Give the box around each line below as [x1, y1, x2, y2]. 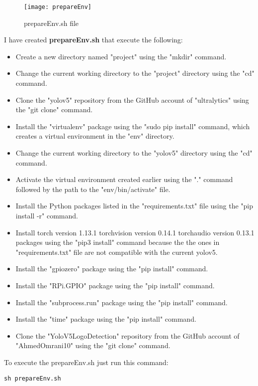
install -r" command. [15, 210, 78, 220]
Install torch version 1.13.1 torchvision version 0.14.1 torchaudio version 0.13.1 [15, 227, 255, 237]
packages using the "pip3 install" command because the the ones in [15, 237, 220, 247]
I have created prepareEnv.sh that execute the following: [4, 34, 183, 45]
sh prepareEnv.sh [4, 375, 61, 382]
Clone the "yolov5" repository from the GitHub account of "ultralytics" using [15, 94, 249, 105]
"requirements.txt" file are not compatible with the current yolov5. [15, 246, 218, 257]
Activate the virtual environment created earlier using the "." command [15, 174, 233, 185]
